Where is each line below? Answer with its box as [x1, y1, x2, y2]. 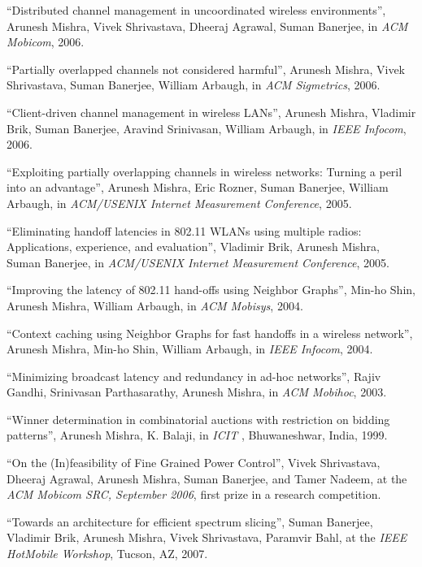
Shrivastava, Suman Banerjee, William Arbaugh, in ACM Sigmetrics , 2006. [7, 76, 381, 93]
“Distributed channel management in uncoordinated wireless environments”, [7, 2, 386, 18]
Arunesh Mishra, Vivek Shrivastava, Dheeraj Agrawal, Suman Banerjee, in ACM [7, 17, 408, 34]
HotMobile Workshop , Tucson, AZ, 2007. [7, 545, 208, 562]
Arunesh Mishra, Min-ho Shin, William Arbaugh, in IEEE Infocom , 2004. [7, 340, 373, 357]
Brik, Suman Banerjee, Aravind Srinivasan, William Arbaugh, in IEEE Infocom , [7, 119, 407, 136]
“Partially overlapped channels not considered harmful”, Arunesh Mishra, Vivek [7, 60, 406, 77]
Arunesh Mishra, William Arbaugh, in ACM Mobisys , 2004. [7, 296, 303, 314]
